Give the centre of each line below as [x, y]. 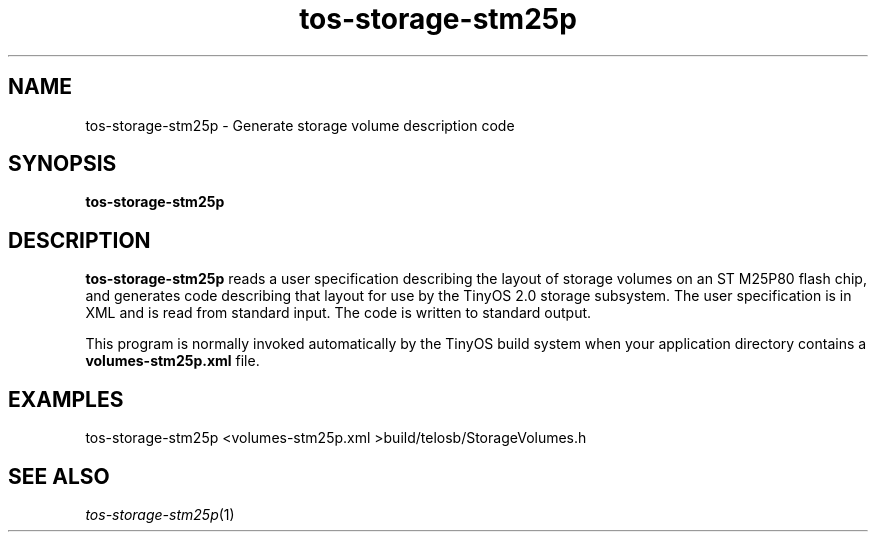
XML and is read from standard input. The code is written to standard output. [338, 313]
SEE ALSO [59, 476]
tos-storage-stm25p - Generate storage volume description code [300, 125]
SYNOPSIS [62, 164]
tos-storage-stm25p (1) [160, 514]
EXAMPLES [66, 399]
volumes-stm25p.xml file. [172, 361]
